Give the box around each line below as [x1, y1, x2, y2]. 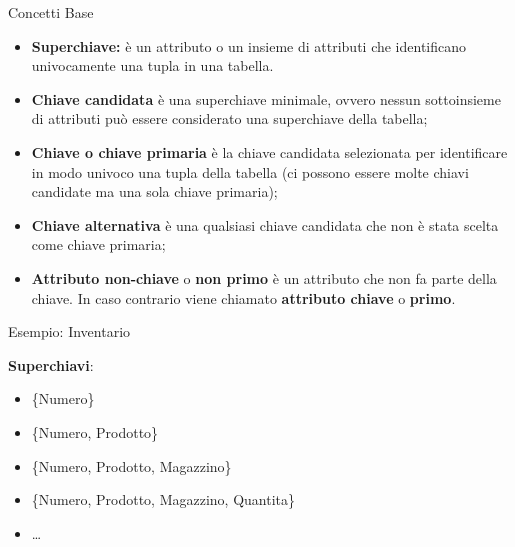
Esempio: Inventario [8, 321, 131, 342]
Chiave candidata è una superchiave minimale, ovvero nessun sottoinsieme [31, 88, 501, 109]
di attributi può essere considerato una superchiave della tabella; [31, 108, 428, 129]
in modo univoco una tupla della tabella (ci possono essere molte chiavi [31, 161, 469, 182]
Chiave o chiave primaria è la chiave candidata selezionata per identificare [31, 141, 508, 162]
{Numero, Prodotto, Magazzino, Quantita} [31, 489, 295, 510]
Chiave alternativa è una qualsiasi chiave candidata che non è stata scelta [31, 214, 499, 235]
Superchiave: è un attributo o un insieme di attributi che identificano [31, 35, 467, 56]
